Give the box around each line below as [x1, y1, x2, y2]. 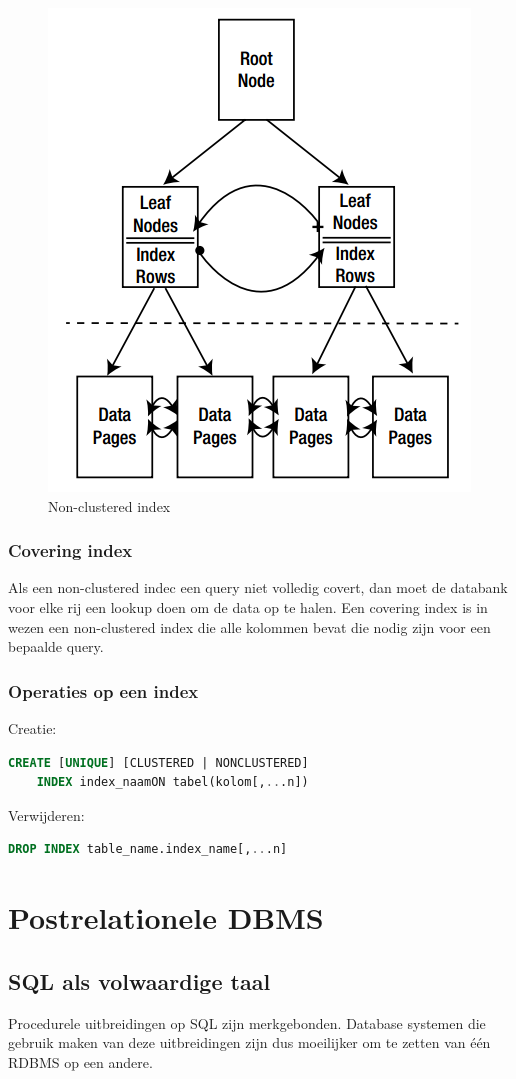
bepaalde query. [8, 636, 104, 657]
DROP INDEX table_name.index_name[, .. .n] [8, 842, 288, 857]
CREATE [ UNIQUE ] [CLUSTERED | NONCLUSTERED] [8, 755, 309, 770]
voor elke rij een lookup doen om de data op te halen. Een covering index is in [8, 597, 488, 617]
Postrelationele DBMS [8, 897, 324, 938]
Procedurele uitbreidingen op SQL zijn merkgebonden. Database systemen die [8, 1012, 486, 1033]
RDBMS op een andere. [8, 1051, 153, 1072]
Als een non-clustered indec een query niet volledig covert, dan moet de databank [8, 577, 508, 598]
